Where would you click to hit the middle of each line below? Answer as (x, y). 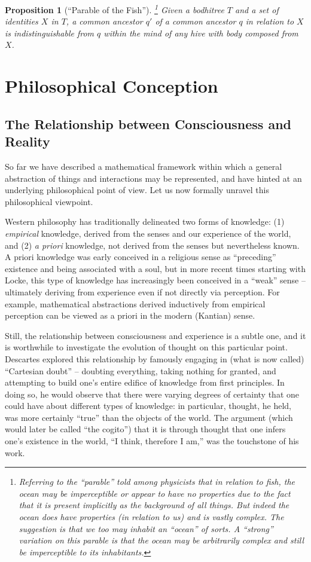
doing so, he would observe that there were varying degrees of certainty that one (152, 394)
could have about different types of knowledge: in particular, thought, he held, (148, 406)
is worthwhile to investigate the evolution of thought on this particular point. (146, 347)
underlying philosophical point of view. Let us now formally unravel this (137, 190)
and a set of (257, 9)
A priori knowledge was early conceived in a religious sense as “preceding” (141, 257)
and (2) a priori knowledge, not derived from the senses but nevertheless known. (152, 245)
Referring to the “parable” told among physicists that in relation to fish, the (157, 482)
